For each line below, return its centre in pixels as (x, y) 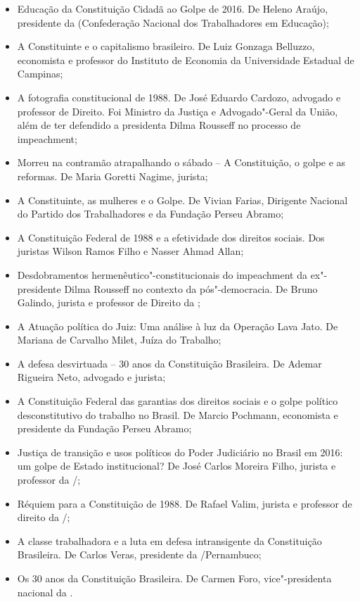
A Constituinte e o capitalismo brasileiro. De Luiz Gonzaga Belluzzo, (166, 46)
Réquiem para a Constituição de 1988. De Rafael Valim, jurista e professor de (185, 503)
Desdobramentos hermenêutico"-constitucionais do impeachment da (162, 274)
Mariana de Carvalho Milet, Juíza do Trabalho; (119, 340)
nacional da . (45, 592)
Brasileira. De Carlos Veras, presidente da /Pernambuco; (139, 554)
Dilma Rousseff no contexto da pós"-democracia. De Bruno (191, 288)
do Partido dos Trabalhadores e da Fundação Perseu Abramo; (150, 214)
